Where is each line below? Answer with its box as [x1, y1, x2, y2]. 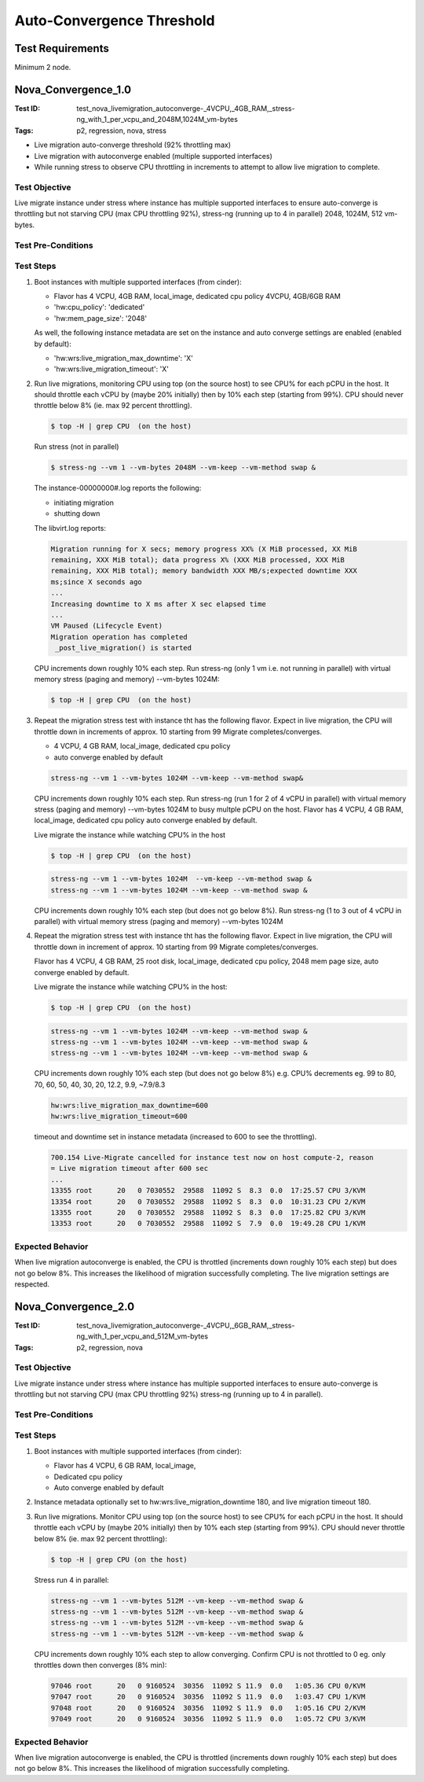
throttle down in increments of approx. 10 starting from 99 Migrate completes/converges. [34, 727, 322, 736]
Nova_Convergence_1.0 [14, 83, 132, 96]
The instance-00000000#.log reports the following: [34, 484, 202, 493]
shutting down [53, 509, 101, 518]
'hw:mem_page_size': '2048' [53, 313, 148, 322]
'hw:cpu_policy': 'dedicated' [53, 303, 145, 312]
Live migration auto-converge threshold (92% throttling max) [34, 140, 232, 149]
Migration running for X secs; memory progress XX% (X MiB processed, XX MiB [50, 544, 357, 554]
